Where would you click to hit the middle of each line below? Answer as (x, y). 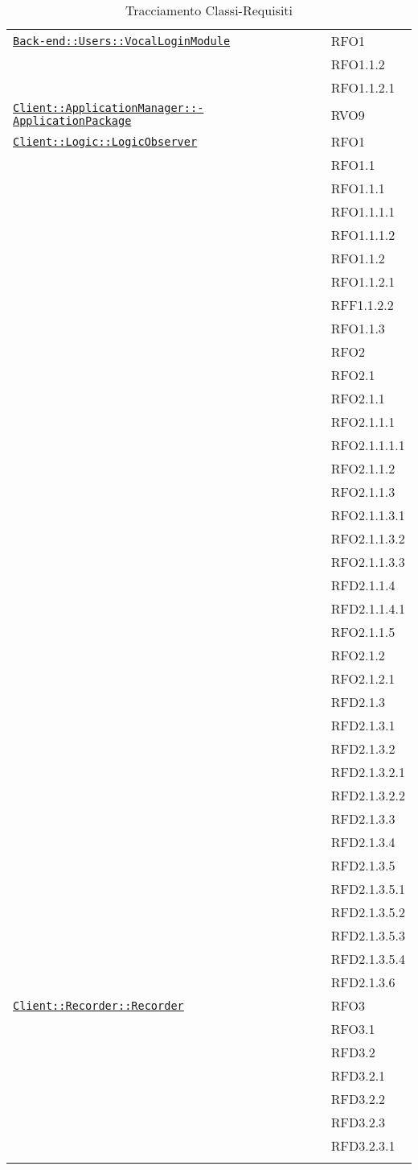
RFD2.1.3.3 (363, 819)
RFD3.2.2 (358, 1099)
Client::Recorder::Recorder (98, 1005)
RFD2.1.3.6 (363, 982)
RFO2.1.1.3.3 (368, 562)
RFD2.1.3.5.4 (368, 959)
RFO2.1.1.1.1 (368, 445)
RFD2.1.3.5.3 (368, 935)
